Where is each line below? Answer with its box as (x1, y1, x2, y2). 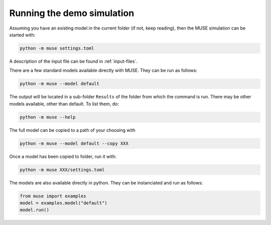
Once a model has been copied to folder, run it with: (9, 153, 117, 159)
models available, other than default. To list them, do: (9, 101, 119, 107)
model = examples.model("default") (20, 200, 107, 205)
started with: (9, 32, 36, 38)
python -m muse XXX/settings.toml (20, 167, 105, 172)
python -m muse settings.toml (20, 45, 94, 51)
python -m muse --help (20, 114, 76, 120)
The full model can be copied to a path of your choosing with (9, 127, 135, 133)
